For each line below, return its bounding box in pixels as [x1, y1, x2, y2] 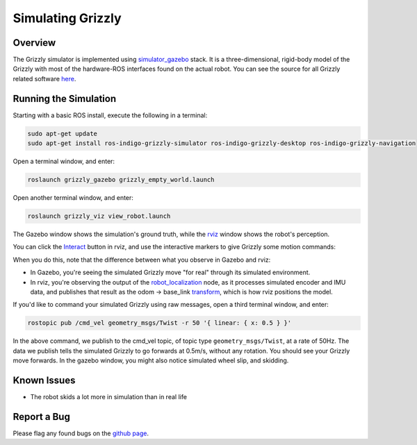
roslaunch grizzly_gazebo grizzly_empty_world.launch [27, 176, 215, 184]
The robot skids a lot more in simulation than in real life [30, 393, 188, 401]
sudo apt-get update [27, 129, 97, 137]
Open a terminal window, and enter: [13, 157, 115, 166]
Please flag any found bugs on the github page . [13, 429, 149, 437]
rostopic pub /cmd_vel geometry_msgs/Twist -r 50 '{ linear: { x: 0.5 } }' [27, 319, 292, 327]
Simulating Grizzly [13, 10, 122, 26]
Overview [13, 37, 56, 49]
